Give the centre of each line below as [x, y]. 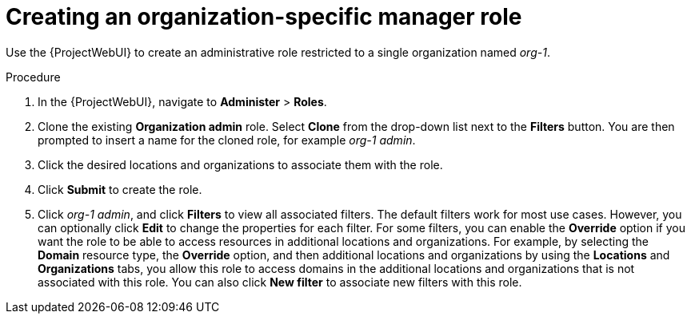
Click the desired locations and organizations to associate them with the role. [240, 164]
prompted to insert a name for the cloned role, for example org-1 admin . [227, 140]
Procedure [33, 77]
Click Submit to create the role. [120, 189]
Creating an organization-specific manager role [264, 17]
